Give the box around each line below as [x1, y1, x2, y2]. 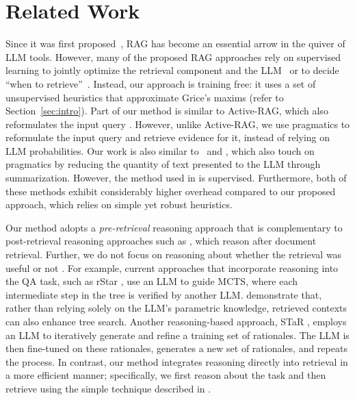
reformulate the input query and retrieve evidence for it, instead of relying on [5, 130, 330, 145]
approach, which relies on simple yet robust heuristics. [5, 197, 233, 212]
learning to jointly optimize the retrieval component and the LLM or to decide [5, 63, 339, 77]
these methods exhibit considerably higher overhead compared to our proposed [5, 184, 336, 198]
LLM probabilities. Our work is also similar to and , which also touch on [5, 143, 315, 158]
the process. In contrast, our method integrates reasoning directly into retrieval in [5, 354, 348, 368]
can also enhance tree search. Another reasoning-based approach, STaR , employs [5, 314, 347, 328]
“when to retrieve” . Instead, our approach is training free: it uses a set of [5, 76, 316, 90]
